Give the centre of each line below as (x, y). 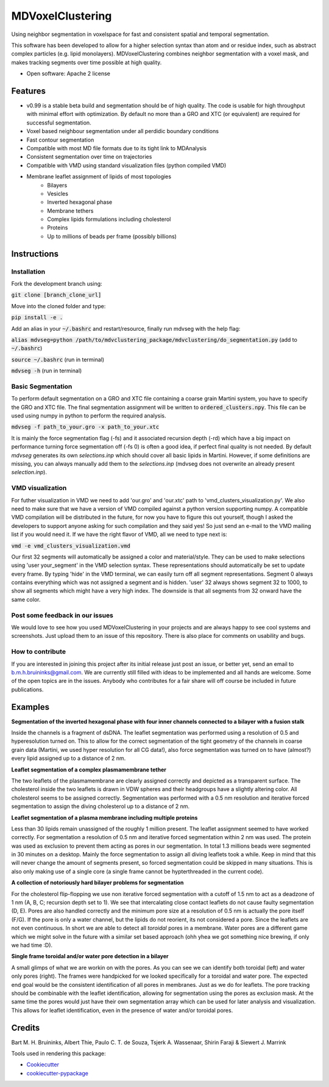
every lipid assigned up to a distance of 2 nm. (69, 758)
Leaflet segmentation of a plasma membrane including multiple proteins (104, 817)
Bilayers (57, 185)
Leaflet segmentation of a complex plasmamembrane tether (89, 770)
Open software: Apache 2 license (69, 74)
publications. (27, 689)
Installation (28, 272)
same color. (26, 599)
